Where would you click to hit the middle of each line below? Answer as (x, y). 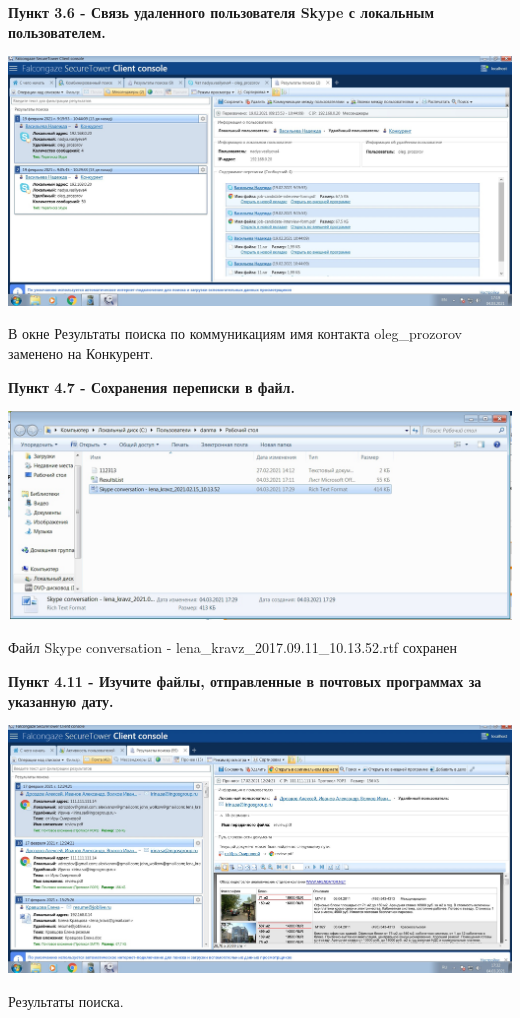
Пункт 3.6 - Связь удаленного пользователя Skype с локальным (221, 12)
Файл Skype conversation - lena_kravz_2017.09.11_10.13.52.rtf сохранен (233, 647)
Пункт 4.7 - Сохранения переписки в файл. (151, 386)
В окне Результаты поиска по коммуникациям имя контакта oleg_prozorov (235, 333)
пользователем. (57, 31)
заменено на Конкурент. (81, 352)
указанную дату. (61, 700)
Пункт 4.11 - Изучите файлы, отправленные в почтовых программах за (245, 680)
